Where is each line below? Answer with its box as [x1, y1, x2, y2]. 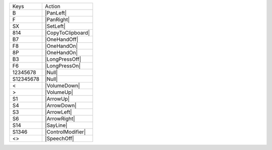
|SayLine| [45, 122, 67, 128]
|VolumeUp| [45, 89, 73, 96]
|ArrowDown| [45, 102, 77, 109]
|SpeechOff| [45, 135, 74, 142]
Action [45, 3, 60, 10]
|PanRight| [45, 16, 70, 23]
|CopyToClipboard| [45, 29, 90, 36]
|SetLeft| [45, 23, 65, 30]
